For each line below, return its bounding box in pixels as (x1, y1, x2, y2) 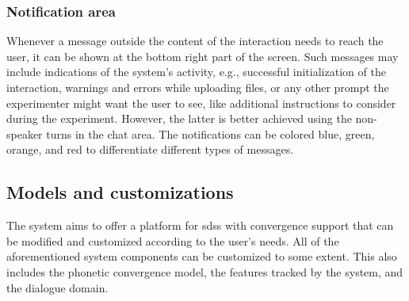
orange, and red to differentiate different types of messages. (6, 141, 294, 158)
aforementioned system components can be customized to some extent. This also (6, 248, 397, 265)
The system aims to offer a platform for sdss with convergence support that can (6, 217, 394, 234)
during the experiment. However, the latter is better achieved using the (6, 110, 352, 127)
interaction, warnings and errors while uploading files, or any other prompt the (6, 79, 389, 95)
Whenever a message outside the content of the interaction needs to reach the (6, 32, 384, 49)
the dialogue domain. (6, 279, 109, 295)
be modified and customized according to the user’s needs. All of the (6, 232, 339, 249)
